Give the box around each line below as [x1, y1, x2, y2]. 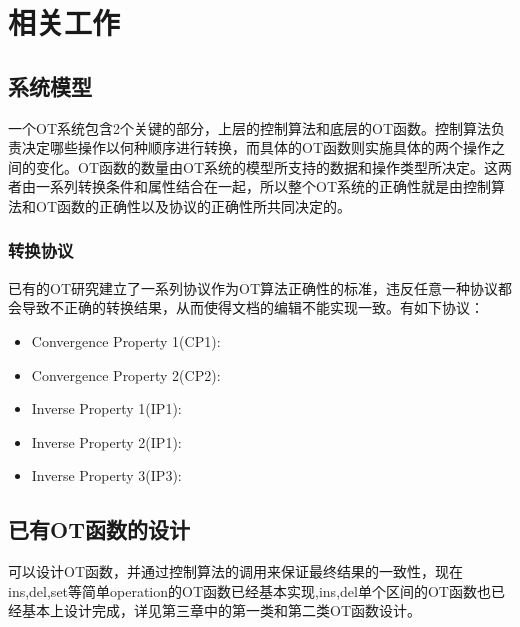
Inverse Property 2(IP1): [31, 431, 182, 452]
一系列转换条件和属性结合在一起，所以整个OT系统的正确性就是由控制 [35, 176, 491, 197]
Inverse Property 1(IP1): [31, 398, 182, 419]
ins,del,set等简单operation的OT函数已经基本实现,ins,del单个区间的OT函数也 [8, 580, 491, 601]
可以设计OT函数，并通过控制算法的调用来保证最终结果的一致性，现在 [8, 561, 463, 582]
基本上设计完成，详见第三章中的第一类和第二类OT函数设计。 [21, 600, 421, 621]
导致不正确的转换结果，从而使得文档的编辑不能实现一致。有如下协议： [21, 297, 484, 318]
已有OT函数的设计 [8, 514, 190, 545]
